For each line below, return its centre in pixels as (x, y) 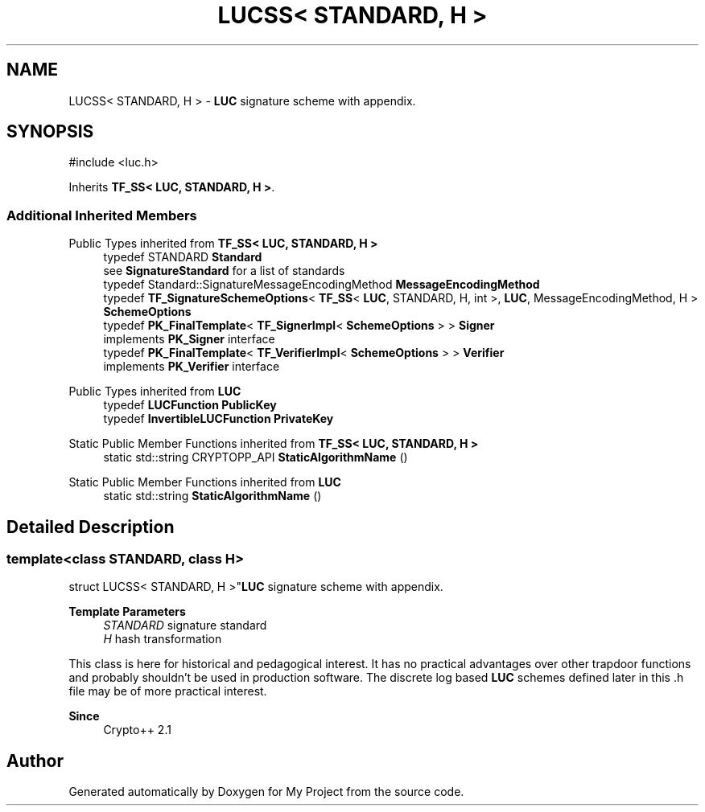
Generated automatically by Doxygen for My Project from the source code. (266, 792)
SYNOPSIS (50, 132)
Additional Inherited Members (102, 215)
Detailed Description (91, 527)
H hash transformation (163, 639)
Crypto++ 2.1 (137, 730)
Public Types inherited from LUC (155, 392)
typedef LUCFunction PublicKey (190, 405)
